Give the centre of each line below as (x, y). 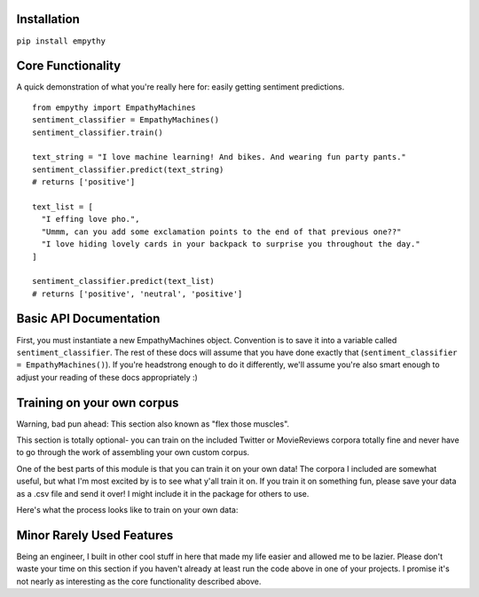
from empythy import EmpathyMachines (114, 107)
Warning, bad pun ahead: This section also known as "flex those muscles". (153, 424)
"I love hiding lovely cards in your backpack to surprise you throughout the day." (231, 244)
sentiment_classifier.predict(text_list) (123, 281)
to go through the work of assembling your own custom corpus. (133, 452)
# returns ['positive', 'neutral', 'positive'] (137, 294)
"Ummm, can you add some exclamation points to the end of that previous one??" (221, 232)
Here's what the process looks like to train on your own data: (127, 510)
